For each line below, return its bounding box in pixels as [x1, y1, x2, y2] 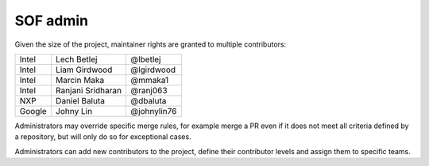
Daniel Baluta [56, 95, 105, 106]
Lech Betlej [56, 54, 98, 65]
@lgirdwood [130, 64, 176, 75]
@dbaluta [130, 95, 167, 106]
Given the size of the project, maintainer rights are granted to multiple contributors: [14, 40, 286, 49]
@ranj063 [130, 85, 168, 96]
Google [19, 105, 47, 116]
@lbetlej [130, 54, 161, 65]
